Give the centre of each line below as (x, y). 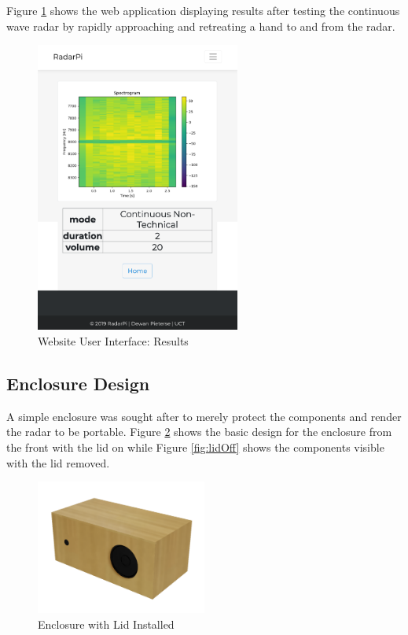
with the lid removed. (58, 462)
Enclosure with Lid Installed (106, 624)
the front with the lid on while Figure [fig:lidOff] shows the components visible (195, 447)
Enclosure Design (78, 384)
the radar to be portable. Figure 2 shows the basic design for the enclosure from (199, 432)
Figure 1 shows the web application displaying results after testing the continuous (203, 10)
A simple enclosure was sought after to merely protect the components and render (204, 416)
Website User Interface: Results (113, 341)
